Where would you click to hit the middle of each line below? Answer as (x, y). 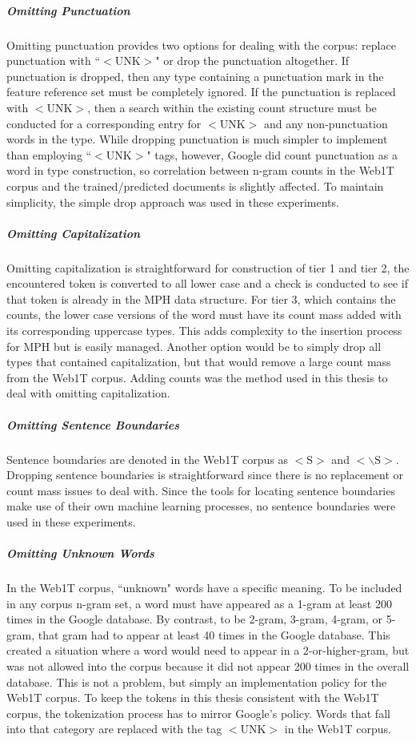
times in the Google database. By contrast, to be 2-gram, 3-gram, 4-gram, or (195, 619)
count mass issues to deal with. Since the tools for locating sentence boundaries (201, 490)
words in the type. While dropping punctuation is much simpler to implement (197, 139)
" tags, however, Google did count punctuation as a (272, 154)
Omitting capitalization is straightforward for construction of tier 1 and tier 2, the (208, 267)
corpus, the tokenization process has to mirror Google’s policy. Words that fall (198, 713)
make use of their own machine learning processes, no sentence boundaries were (201, 506)
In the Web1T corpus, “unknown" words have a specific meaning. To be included (204, 588)
